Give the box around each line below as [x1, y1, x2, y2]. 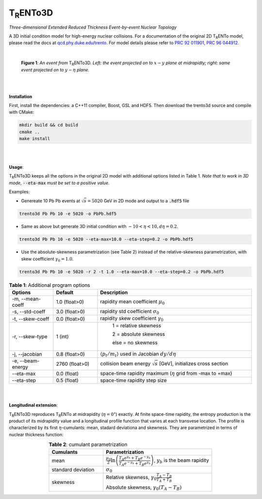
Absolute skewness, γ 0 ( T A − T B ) [106, 484, 182, 492]
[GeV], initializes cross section [159, 360, 229, 367]
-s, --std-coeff [12, 308, 46, 315]
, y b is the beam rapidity [153, 457, 210, 464]
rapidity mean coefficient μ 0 [100, 298, 165, 306]
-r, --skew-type [12, 333, 48, 340]
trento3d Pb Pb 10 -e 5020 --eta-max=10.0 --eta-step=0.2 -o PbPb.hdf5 [19, 236, 194, 242]
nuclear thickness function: [9, 431, 64, 437]
